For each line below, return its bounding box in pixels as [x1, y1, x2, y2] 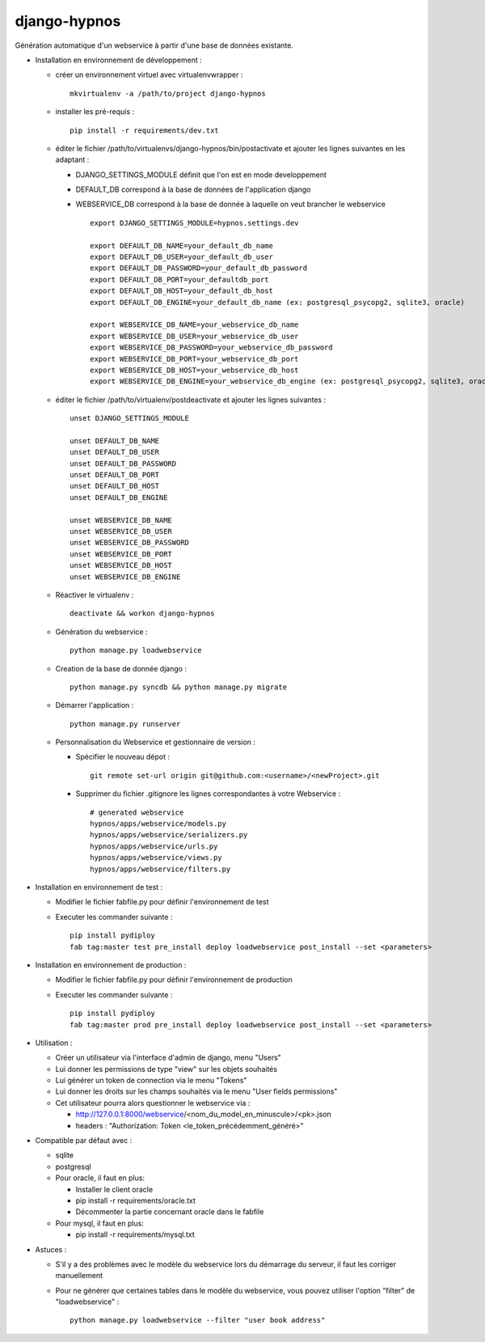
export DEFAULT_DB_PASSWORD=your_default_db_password [90, 264, 307, 273]
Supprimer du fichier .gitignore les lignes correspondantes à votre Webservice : [75, 789, 341, 798]
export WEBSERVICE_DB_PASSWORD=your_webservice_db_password [90, 343, 333, 352]
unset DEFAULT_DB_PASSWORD [70, 459, 177, 468]
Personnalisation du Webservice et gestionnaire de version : [55, 737, 256, 747]
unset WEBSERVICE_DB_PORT [70, 549, 173, 558]
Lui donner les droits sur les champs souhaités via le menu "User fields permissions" [55, 1086, 338, 1096]
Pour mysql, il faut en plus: [55, 1218, 145, 1228]
